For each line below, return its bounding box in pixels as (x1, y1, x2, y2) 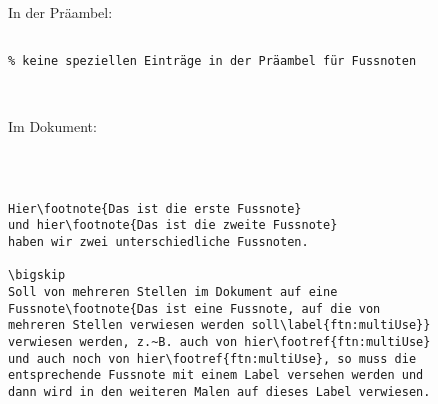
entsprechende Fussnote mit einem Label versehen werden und (8, 368, 424, 383)
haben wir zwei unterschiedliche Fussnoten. (8, 235, 309, 250)
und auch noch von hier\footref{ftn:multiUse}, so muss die (8, 351, 417, 366)
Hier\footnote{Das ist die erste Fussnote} (8, 201, 302, 216)
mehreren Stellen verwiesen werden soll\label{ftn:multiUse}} (8, 318, 431, 333)
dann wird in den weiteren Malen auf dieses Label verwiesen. (8, 385, 431, 399)
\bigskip (8, 268, 66, 283)
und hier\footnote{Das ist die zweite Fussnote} (8, 218, 338, 233)
